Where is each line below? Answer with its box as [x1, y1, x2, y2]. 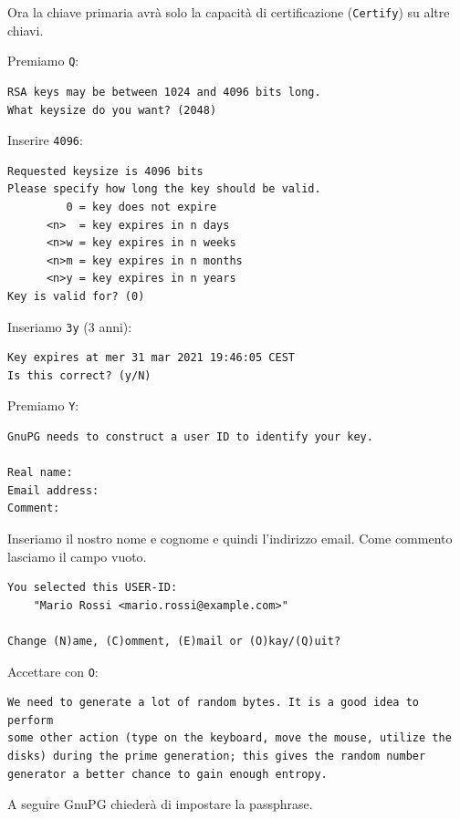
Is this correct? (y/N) [7, 368, 152, 382]
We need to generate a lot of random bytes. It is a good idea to [7, 696, 420, 710]
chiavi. [7, 20, 44, 39]
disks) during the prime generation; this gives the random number [7, 749, 426, 762]
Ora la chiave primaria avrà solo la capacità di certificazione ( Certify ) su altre [7, 3, 450, 21]
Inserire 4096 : [7, 130, 83, 150]
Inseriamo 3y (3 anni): [7, 316, 132, 336]
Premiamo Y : [7, 396, 79, 415]
